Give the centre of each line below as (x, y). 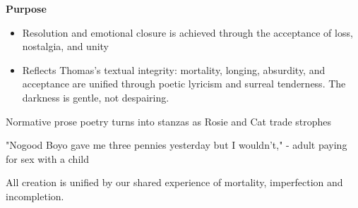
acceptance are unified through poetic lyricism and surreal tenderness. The (184, 84)
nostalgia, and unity (66, 46)
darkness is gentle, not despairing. (96, 97)
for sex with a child (47, 158)
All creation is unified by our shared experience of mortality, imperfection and (174, 182)
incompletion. (35, 196)
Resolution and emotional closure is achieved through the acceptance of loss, (187, 32)
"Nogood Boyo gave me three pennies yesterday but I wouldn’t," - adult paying (177, 145)
